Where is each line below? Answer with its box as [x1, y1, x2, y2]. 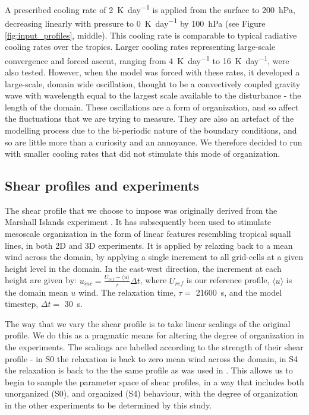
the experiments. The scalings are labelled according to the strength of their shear [5, 340, 304, 353]
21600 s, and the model [196, 286, 282, 298]
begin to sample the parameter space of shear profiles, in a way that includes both [5, 375, 304, 388]
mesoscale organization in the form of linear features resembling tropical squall [5, 227, 291, 240]
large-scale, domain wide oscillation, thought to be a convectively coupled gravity [5, 77, 301, 90]
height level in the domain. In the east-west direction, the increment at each [5, 262, 282, 274]
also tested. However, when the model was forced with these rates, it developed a [5, 65, 300, 78]
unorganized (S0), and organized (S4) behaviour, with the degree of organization [5, 387, 298, 400]
